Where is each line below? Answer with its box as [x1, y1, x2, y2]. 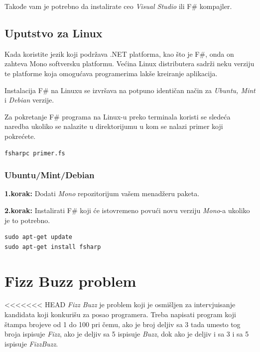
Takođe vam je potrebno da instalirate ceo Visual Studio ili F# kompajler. [4, 1, 232, 11]
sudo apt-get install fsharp [4, 243, 101, 250]
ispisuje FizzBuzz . [4, 338, 58, 349]
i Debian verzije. [4, 95, 54, 105]
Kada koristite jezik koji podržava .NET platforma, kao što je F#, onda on [4, 48, 234, 59]
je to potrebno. [4, 215, 50, 225]
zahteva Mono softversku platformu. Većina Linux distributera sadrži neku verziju [4, 58, 255, 69]
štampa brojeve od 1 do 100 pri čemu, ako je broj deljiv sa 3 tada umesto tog [4, 319, 241, 329]
